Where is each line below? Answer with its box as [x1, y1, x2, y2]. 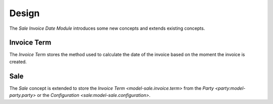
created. [9, 59, 27, 65]
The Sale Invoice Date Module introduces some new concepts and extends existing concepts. [9, 25, 205, 31]
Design [9, 8, 40, 19]
